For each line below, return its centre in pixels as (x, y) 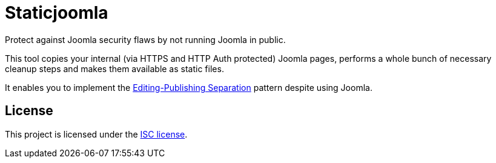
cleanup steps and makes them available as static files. (114, 68)
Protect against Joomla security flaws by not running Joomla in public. (145, 39)
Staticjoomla (57, 13)
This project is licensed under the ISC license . (96, 134)
